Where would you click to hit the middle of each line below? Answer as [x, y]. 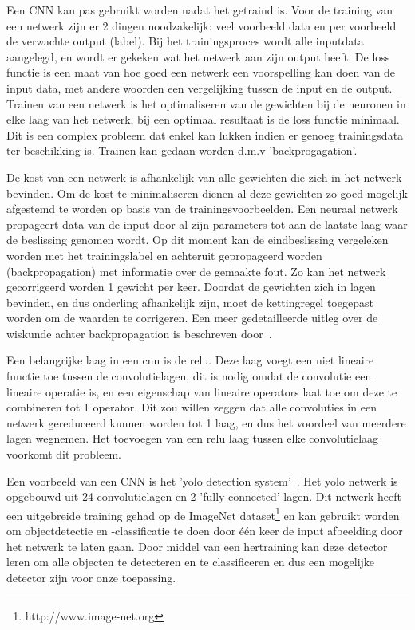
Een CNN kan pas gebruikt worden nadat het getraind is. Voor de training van [200, 10]
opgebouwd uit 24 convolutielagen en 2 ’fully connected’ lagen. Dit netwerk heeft [204, 496]
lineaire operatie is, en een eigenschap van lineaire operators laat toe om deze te [202, 391]
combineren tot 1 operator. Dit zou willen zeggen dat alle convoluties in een [192, 407]
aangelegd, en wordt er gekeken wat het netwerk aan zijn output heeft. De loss [198, 56]
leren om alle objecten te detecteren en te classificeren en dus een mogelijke [191, 562]
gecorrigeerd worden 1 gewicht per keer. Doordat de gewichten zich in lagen [191, 287]
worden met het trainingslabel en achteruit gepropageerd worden [164, 255]
